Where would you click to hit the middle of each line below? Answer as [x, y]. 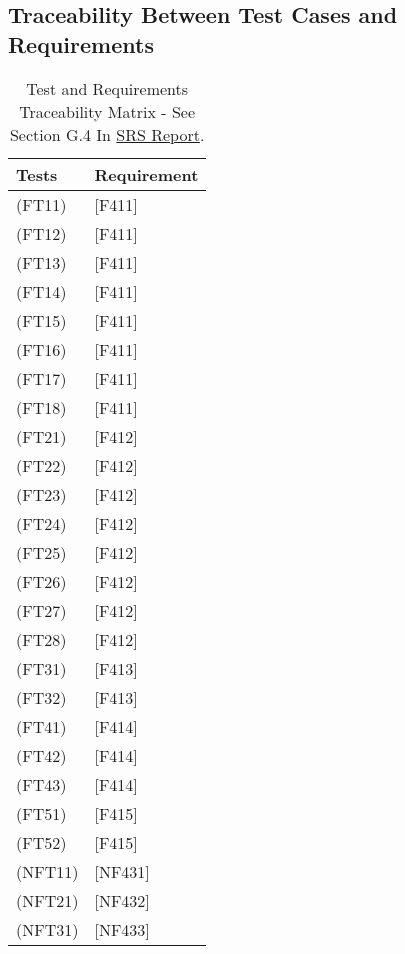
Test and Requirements [107, 88]
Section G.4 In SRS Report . [107, 134]
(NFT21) [47, 900]
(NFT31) [47, 929]
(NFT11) [47, 871]
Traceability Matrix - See [107, 111]
